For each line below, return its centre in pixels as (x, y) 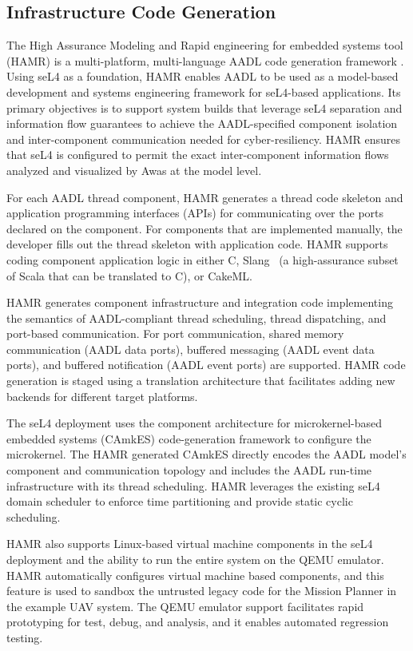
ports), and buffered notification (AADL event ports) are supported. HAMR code (206, 365)
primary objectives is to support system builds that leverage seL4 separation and (205, 107)
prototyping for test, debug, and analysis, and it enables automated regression (198, 622)
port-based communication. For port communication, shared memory (175, 333)
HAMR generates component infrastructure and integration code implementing (200, 302)
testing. (25, 637)
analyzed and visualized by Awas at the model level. (134, 170)
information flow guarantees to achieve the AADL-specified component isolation (202, 123)
